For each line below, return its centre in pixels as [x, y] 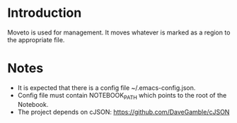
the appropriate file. [36, 39]
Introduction [45, 13]
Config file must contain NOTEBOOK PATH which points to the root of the [122, 96]
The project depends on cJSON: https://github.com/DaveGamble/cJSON [123, 112]
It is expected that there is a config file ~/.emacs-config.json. [106, 88]
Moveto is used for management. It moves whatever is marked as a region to [119, 32]
